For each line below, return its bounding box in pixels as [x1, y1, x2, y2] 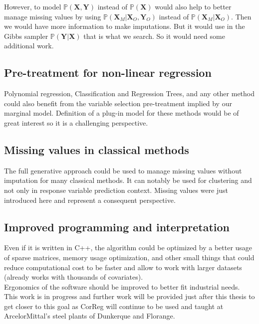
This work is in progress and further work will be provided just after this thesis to [4, 291, 255, 302]
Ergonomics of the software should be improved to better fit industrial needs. [4, 281, 240, 292]
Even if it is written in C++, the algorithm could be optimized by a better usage [4, 242, 253, 253]
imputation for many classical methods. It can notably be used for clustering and [4, 175, 252, 185]
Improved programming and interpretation [4, 219, 230, 234]
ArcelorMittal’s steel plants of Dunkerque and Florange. [4, 311, 175, 321]
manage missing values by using [4, 11, 101, 21]
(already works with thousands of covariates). [4, 272, 143, 282]
